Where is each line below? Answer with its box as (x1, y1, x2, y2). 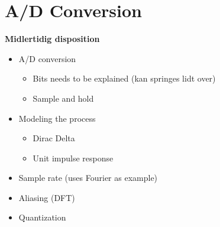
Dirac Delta (33, 132, 75, 144)
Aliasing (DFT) (18, 191, 75, 203)
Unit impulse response (33, 151, 114, 164)
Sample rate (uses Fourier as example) (18, 171, 158, 184)
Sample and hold (33, 92, 94, 104)
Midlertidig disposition (5, 33, 100, 45)
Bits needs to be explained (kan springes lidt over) (33, 72, 216, 85)
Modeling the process (18, 112, 96, 124)
